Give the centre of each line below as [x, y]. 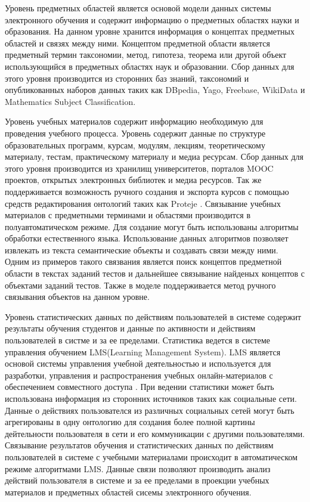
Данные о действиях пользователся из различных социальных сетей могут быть [150, 410]
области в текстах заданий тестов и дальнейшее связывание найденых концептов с [155, 273]
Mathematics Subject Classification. [70, 101]
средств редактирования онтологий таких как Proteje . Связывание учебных [143, 203]
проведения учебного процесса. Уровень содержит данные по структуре [135, 133]
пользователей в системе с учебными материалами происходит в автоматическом [151, 456]
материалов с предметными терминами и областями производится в [128, 215]
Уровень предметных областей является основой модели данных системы [138, 8]
